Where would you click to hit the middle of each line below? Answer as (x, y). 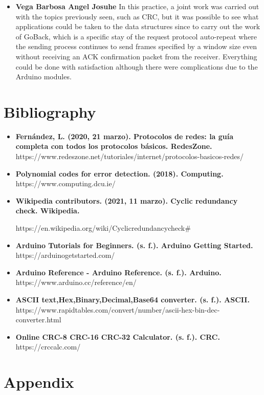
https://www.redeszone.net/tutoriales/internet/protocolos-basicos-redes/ (130, 156)
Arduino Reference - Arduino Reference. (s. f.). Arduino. (118, 272)
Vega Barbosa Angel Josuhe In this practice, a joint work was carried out (137, 6)
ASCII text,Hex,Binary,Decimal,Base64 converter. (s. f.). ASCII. (133, 299)
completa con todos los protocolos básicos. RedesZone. (114, 146)
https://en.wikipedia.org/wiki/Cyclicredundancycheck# (103, 228)
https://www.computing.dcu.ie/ (65, 183)
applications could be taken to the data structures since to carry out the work (138, 26)
